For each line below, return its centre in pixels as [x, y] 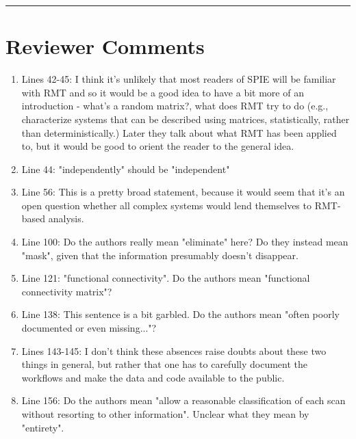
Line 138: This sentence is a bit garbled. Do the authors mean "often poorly [180, 314]
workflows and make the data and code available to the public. [153, 377]
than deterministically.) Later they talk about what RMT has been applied [179, 132]
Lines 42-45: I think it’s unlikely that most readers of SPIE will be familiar [179, 79]
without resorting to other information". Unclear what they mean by [165, 414]
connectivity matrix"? [67, 291]
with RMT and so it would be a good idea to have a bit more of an [163, 92]
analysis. [66, 218]
